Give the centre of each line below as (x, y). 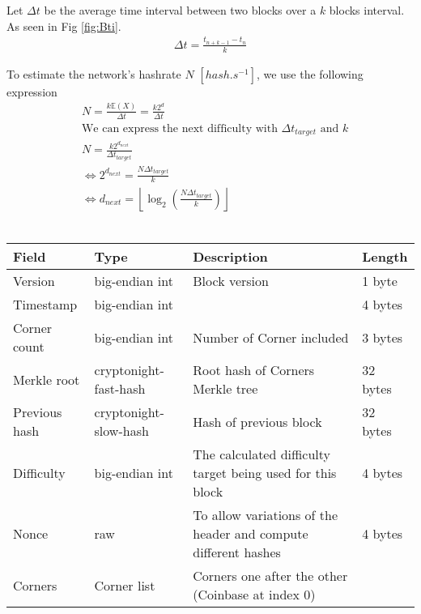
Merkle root (47, 379)
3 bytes (383, 337)
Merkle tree (225, 389)
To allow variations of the (266, 515)
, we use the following (310, 73)
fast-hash (120, 389)
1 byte (380, 281)
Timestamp (45, 305)
